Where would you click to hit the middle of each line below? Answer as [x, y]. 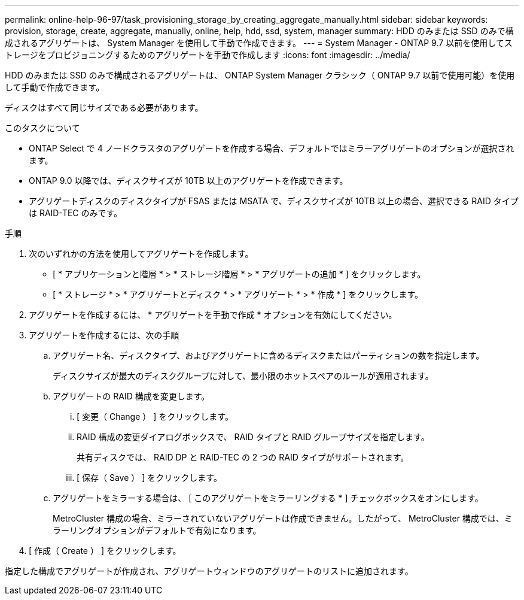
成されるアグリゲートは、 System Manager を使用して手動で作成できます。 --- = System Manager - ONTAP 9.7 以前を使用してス [259, 43]
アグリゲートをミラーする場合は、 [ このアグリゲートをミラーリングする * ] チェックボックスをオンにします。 [268, 498]
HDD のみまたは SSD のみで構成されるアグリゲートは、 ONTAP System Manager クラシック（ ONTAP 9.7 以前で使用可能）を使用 [260, 75]
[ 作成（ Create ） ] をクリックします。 [105, 551]
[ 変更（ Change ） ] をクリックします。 [155, 416]
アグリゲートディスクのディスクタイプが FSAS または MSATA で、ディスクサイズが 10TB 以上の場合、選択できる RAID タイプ [274, 201]
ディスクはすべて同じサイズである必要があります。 [104, 107]
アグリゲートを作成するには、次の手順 [104, 335]
